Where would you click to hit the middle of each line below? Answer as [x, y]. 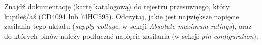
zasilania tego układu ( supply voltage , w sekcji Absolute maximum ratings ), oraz [128, 26]
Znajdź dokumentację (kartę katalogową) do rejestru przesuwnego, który [117, 6]
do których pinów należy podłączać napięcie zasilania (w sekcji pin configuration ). [131, 36]
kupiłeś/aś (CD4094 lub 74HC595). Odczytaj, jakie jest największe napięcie [122, 16]
